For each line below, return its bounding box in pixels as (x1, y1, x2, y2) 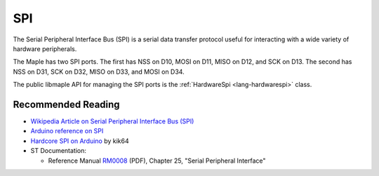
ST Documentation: (30, 147, 87, 155)
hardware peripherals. (13, 44, 77, 53)
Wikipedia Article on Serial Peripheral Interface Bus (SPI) (30, 117, 194, 126)
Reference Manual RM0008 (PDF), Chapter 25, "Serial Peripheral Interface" (48, 156, 266, 165)
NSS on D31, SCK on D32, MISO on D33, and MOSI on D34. (13, 67, 185, 76)
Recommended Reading (13, 98, 120, 110)
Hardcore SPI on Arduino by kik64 (30, 137, 129, 145)
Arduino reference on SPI (30, 127, 104, 135)
